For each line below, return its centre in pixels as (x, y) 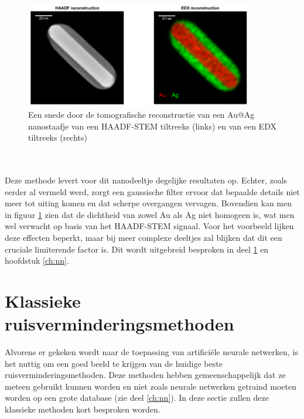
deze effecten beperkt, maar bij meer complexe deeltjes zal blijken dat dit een (144, 237)
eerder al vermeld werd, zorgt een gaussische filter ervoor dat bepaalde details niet (152, 191)
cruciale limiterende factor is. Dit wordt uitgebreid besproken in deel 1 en (137, 249)
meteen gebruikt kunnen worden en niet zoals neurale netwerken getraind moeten (151, 386)
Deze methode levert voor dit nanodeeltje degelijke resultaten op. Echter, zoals (146, 180)
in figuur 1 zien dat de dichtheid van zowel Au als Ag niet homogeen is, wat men (150, 214)
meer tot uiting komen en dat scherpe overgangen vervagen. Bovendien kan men (148, 203)
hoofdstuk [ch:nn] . (37, 260)
